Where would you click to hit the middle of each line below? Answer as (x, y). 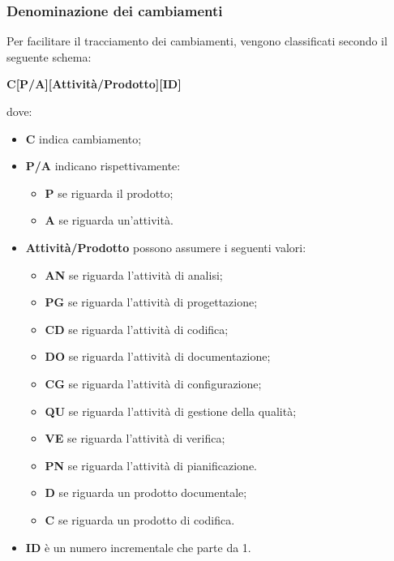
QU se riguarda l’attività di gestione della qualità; (171, 411)
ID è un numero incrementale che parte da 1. (138, 547)
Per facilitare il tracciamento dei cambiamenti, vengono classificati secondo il (197, 41)
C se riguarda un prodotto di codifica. (140, 519)
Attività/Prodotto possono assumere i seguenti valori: (166, 247)
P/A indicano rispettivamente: (103, 166)
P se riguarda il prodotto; (109, 193)
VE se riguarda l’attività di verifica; (135, 438)
